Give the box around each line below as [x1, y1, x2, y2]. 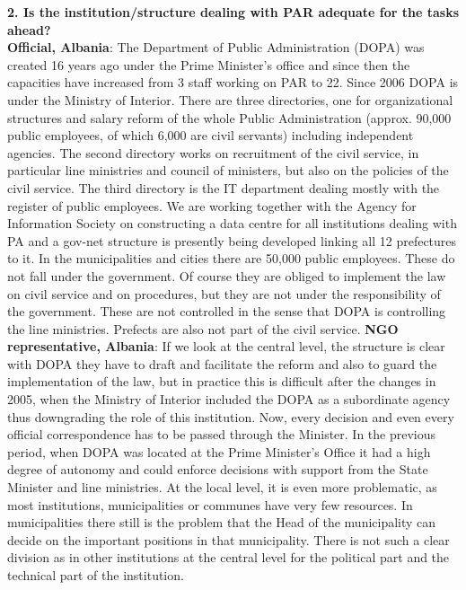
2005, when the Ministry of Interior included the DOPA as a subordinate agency [7, 390, 451, 409]
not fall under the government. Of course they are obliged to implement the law [7, 266, 446, 285]
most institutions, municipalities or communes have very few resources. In [7, 495, 413, 514]
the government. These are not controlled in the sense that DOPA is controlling [7, 302, 446, 321]
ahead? [7, 20, 51, 39]
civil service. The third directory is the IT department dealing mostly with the [7, 178, 440, 197]
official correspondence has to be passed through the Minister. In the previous [7, 425, 436, 444]
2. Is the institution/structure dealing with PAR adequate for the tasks [7, 3, 460, 21]
